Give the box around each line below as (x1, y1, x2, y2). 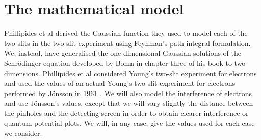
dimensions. (4, 67, 40, 78)
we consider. (4, 128, 42, 138)
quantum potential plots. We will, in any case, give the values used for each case (4, 118, 255, 128)
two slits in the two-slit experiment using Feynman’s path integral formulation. (4, 37, 251, 48)
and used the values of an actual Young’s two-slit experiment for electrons (4, 78, 236, 88)
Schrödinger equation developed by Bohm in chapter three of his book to (4, 57, 232, 68)
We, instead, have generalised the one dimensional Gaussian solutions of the (4, 48, 242, 58)
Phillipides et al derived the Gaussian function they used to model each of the (4, 28, 248, 38)
